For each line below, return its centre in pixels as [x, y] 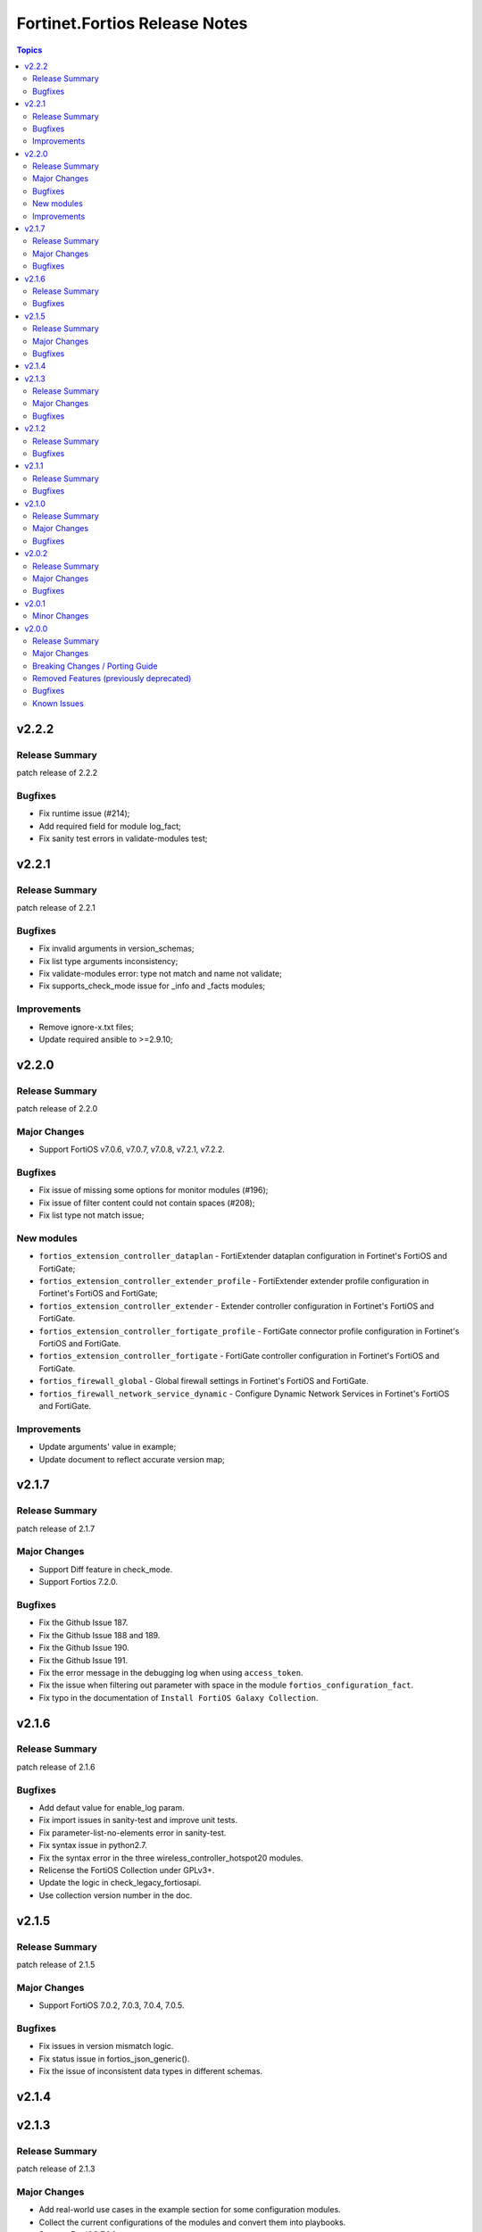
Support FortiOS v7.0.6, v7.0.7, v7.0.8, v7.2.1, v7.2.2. [132, 1149]
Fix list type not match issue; [91, 1215]
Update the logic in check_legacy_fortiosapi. [120, 1883]
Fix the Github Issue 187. [83, 1623]
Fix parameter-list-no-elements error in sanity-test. [133, 1832]
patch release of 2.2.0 [57, 1109]
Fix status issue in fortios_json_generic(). [114, 2059]
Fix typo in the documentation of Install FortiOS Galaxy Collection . [179, 1697]
